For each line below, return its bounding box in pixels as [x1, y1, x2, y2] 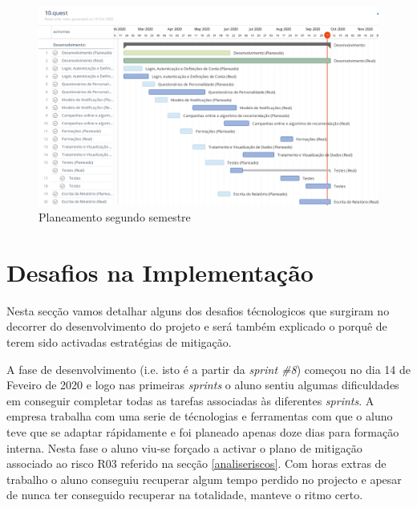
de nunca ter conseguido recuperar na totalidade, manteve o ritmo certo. [6, 486, 363, 503]
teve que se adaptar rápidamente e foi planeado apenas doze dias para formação [6, 423, 399, 440]
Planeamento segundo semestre [38, 209, 191, 226]
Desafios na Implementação [6, 255, 314, 288]
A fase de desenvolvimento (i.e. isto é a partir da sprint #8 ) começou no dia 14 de [6, 360, 411, 377]
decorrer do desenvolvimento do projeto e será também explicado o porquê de [6, 318, 387, 335]
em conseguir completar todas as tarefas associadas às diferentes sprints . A [6, 392, 374, 408]
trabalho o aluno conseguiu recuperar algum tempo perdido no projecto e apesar [6, 470, 402, 487]
